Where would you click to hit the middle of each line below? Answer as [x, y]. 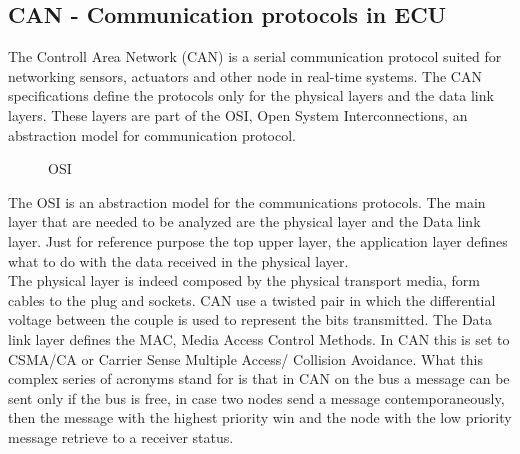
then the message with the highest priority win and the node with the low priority [260, 417]
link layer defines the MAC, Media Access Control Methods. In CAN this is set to [259, 338]
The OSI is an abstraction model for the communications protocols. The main [247, 201]
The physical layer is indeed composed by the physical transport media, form [244, 280]
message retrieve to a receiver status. [121, 436]
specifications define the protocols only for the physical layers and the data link [251, 95]
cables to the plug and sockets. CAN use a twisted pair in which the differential [252, 299]
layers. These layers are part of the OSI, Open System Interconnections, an [238, 114]
